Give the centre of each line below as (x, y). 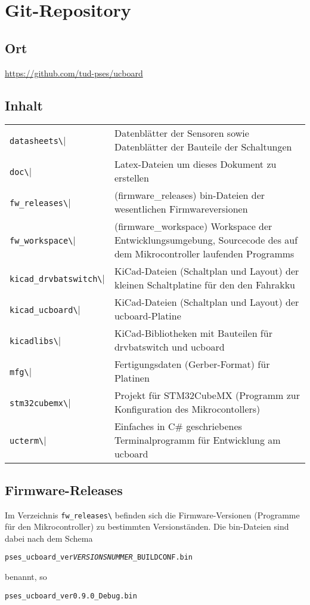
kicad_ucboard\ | (45, 309)
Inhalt (24, 105)
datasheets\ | (38, 140)
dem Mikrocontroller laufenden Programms (204, 254)
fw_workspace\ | (43, 240)
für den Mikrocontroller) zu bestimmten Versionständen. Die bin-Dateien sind (147, 526)
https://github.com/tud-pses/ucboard (74, 73)
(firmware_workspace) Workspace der (193, 226)
